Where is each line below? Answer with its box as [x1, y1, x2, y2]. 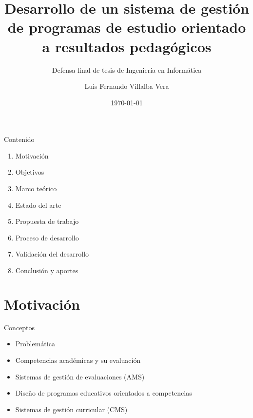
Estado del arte [15, 199, 61, 210]
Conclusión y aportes [15, 265, 78, 276]
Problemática [15, 338, 55, 349]
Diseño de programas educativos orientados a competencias [15, 388, 192, 398]
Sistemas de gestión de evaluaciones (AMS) [15, 371, 145, 381]
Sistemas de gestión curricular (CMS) [15, 404, 128, 414]
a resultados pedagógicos [42, 36, 212, 56]
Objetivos [15, 167, 44, 177]
